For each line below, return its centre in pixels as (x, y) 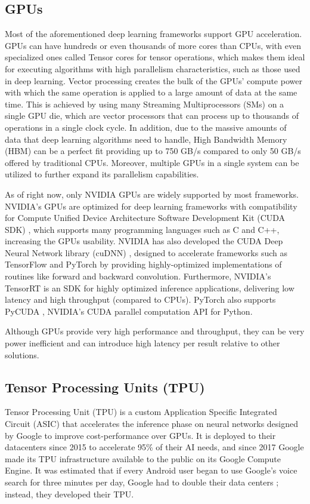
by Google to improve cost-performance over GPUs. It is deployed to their (140, 435)
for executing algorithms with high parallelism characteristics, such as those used (153, 68)
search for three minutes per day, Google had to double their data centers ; (142, 482)
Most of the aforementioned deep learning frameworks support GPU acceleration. (154, 34)
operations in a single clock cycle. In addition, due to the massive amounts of (146, 127)
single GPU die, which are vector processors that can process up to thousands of (152, 116)
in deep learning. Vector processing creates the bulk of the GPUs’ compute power (154, 80)
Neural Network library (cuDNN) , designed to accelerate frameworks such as (146, 252)
